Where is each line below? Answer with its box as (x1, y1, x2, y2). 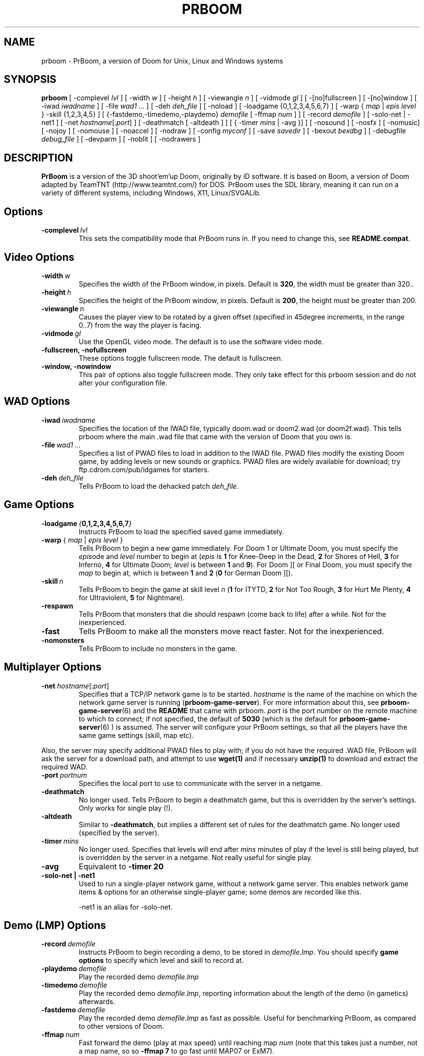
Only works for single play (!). (78, 803, 173, 812)
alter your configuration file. (78, 378, 167, 387)
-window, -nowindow (41, 362, 111, 370)
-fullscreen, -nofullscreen (41, 345, 127, 354)
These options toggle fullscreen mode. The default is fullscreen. (78, 353, 283, 362)
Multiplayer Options (4, 661, 102, 673)
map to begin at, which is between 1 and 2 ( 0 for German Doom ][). (78, 568, 293, 577)
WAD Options (4, 395, 70, 408)
